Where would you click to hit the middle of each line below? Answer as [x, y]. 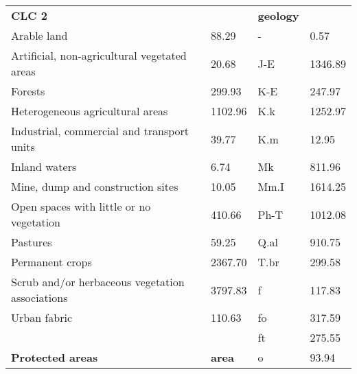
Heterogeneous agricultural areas [90, 111]
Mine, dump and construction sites [95, 186]
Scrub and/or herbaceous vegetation [98, 282]
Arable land [39, 35]
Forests [28, 91]
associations [39, 297]
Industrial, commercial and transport [100, 131]
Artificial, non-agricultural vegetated [99, 55]
